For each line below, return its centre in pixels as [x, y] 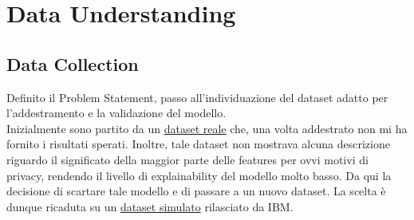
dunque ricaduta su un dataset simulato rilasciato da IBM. [150, 206]
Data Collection [73, 63]
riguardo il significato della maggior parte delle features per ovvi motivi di [187, 159]
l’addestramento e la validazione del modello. [116, 113]
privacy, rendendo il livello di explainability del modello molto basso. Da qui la [199, 175]
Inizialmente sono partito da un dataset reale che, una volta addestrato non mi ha [207, 128]
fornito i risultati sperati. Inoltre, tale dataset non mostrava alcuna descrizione [198, 144]
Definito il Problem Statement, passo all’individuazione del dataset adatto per [197, 97]
